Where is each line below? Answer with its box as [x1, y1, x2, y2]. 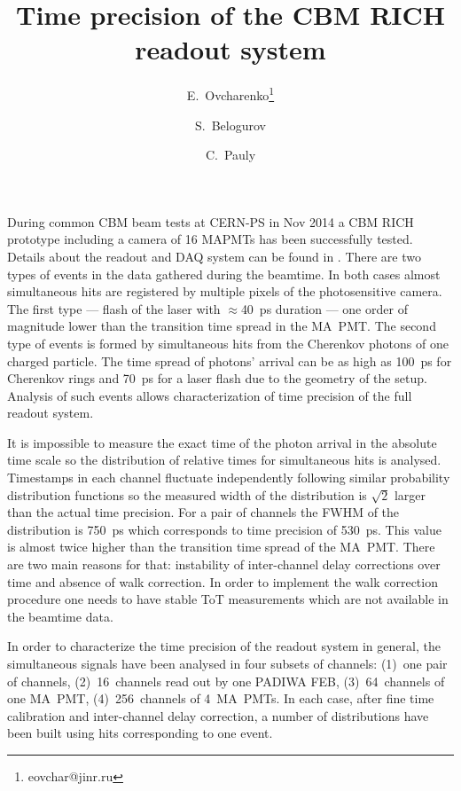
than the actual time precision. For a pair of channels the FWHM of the [7, 503, 400, 521]
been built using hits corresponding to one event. [7, 724, 273, 742]
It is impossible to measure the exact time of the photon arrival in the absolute [7, 433, 437, 451]
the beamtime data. [7, 607, 113, 625]
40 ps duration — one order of [240, 299, 408, 317]
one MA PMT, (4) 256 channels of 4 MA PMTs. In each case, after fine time [7, 689, 434, 708]
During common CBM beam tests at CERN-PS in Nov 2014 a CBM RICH [7, 212, 414, 231]
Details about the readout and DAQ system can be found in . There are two [7, 247, 422, 265]
